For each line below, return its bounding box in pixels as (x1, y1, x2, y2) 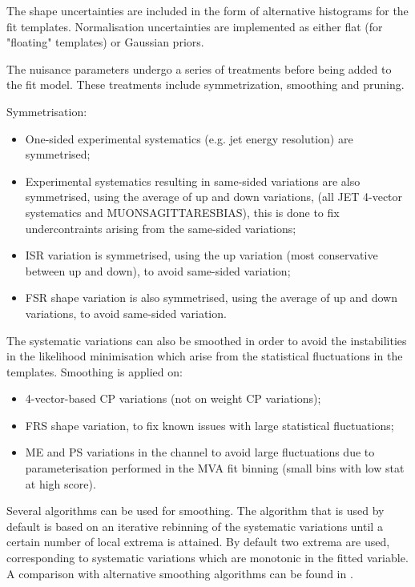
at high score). (25, 475, 96, 492)
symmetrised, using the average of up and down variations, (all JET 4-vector (25, 188, 403, 205)
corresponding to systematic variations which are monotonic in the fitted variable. (6, 549, 409, 566)
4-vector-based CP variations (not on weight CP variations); (25, 390, 321, 407)
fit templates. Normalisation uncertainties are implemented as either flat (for (6, 18, 383, 34)
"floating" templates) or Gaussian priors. (6, 34, 204, 50)
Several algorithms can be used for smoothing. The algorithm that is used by (6, 502, 385, 519)
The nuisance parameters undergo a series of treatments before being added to (6, 60, 392, 77)
